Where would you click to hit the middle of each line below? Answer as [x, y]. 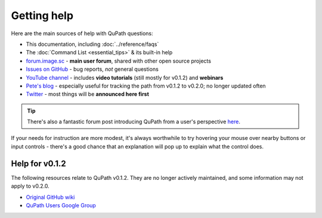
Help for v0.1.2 [38, 163]
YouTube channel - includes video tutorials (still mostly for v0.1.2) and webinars [125, 77]
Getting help [42, 15]
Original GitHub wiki [50, 197]
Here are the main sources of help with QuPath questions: [82, 33]
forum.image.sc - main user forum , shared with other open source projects [119, 61]
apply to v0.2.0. [30, 186]
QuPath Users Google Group [61, 205]
